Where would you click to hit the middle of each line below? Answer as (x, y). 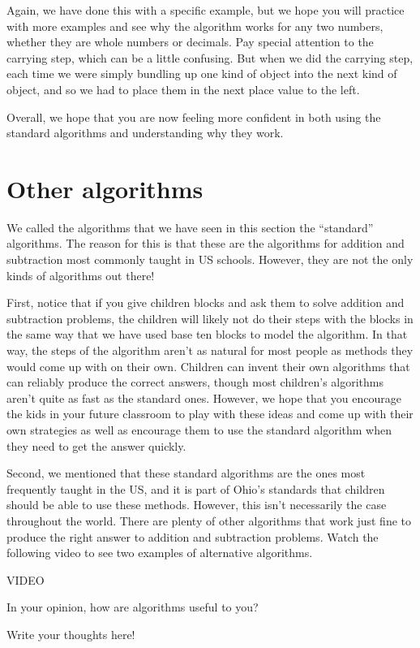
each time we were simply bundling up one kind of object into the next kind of (202, 73)
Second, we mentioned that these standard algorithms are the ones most (186, 473)
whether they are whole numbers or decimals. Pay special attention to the (190, 42)
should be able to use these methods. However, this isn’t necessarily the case (197, 505)
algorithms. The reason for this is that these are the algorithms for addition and (206, 243)
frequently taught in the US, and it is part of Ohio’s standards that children (196, 488)
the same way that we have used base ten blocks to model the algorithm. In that (207, 334)
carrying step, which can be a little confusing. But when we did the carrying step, (210, 57)
